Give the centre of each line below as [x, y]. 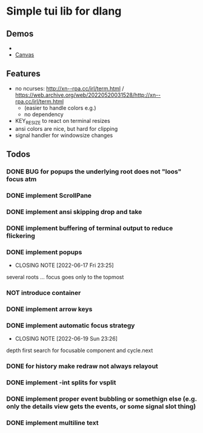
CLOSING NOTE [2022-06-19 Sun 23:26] [66, 339]
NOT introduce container [44, 293]
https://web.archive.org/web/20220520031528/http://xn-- [88, 95]
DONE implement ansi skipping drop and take [74, 212]
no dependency [44, 114]
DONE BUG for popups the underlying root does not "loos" [94, 171]
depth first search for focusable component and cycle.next [80, 350]
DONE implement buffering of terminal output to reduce [90, 228]
